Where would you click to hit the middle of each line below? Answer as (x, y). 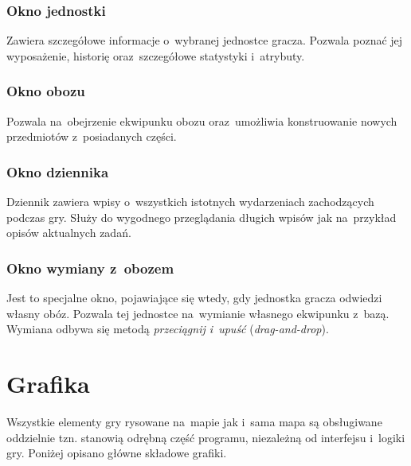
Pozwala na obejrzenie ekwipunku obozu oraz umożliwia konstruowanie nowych (202, 120)
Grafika (48, 383)
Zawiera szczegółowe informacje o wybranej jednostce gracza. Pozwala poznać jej (205, 40)
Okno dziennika (58, 171)
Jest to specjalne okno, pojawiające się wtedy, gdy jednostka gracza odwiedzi (194, 298)
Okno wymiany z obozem (90, 268)
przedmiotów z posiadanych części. (92, 136)
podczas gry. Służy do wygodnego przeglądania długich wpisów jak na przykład (202, 217)
